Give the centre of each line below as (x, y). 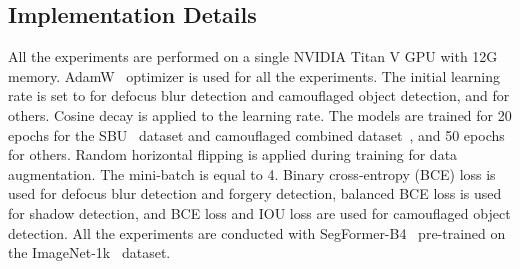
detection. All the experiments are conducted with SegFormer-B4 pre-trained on (257, 232)
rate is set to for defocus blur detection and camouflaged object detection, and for (259, 95)
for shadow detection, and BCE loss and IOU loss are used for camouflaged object (259, 212)
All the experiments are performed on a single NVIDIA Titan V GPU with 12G (253, 56)
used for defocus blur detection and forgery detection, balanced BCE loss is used (255, 193)
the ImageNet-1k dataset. (89, 252)
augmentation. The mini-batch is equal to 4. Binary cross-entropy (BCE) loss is (252, 173)
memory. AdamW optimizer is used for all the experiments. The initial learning (254, 75)
